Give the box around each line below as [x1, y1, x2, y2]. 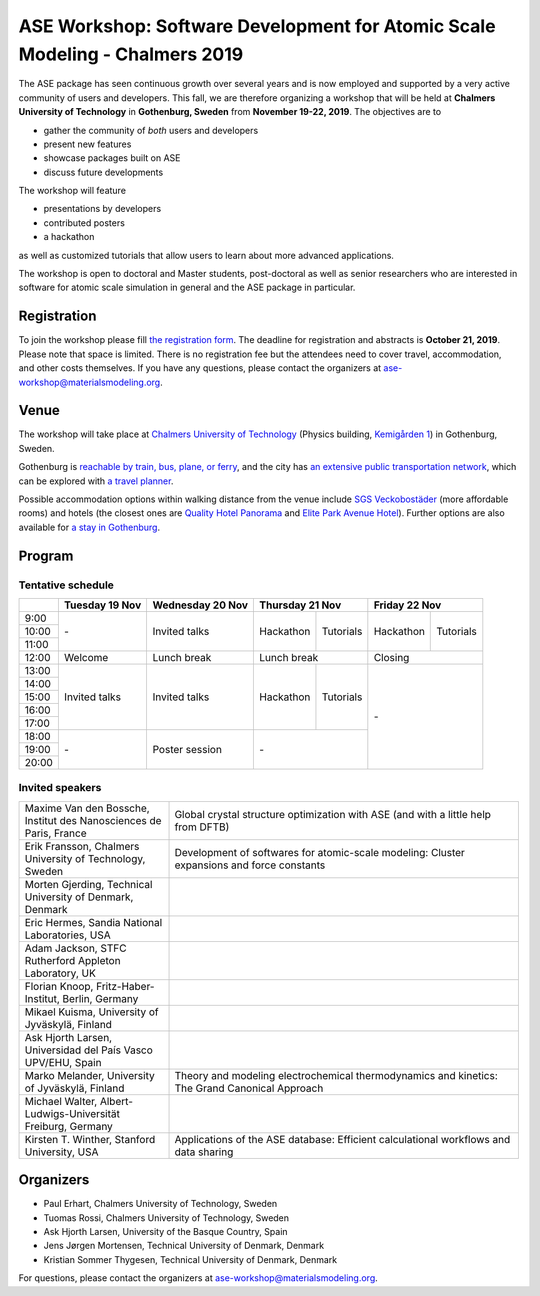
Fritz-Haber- [95, 979, 155, 993]
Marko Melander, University [24, 1068, 155, 1082]
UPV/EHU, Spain [24, 1055, 102, 1069]
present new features [43, 138, 132, 150]
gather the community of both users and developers [43, 124, 259, 136]
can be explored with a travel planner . [18, 475, 174, 487]
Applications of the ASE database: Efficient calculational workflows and [174, 1132, 511, 1146]
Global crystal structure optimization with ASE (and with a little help [174, 807, 492, 821]
